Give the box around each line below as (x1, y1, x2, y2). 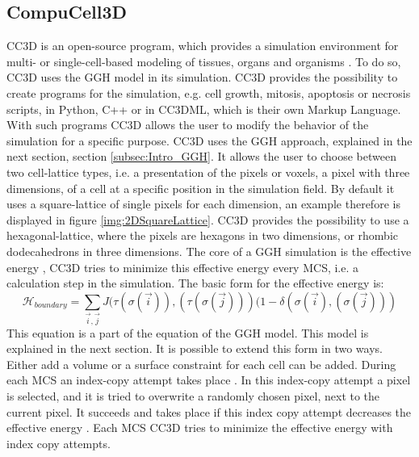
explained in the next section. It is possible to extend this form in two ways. (6, 340, 383, 357)
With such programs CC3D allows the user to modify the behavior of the (6, 116, 369, 133)
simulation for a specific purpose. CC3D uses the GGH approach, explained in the (6, 132, 413, 149)
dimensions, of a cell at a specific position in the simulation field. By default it (6, 179, 395, 196)
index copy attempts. (6, 434, 111, 451)
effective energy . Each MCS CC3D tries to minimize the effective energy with (6, 419, 393, 436)
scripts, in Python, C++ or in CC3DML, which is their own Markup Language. (6, 100, 401, 117)
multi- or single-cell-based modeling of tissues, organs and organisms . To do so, (6, 52, 401, 69)
